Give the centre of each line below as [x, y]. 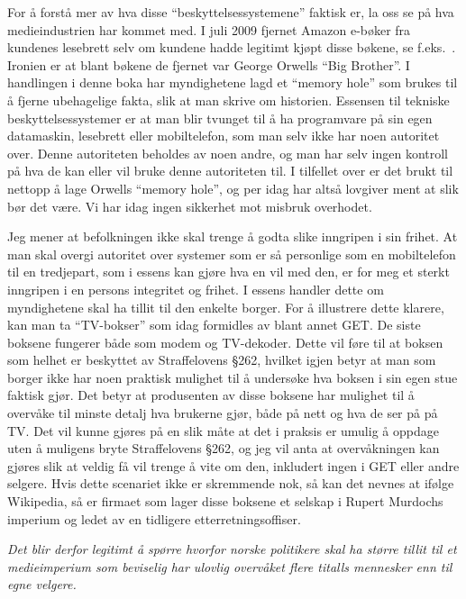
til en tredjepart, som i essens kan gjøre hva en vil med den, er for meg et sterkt [228, 272]
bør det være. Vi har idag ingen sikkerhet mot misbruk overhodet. [190, 206]
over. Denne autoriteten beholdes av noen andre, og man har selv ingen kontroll [228, 153]
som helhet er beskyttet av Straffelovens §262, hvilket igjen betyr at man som [222, 360]
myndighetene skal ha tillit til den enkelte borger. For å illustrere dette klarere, [226, 307]
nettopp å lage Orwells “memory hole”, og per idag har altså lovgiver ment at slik [233, 188]
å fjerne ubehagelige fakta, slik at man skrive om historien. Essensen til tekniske [228, 100]
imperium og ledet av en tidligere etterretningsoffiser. [154, 518]
